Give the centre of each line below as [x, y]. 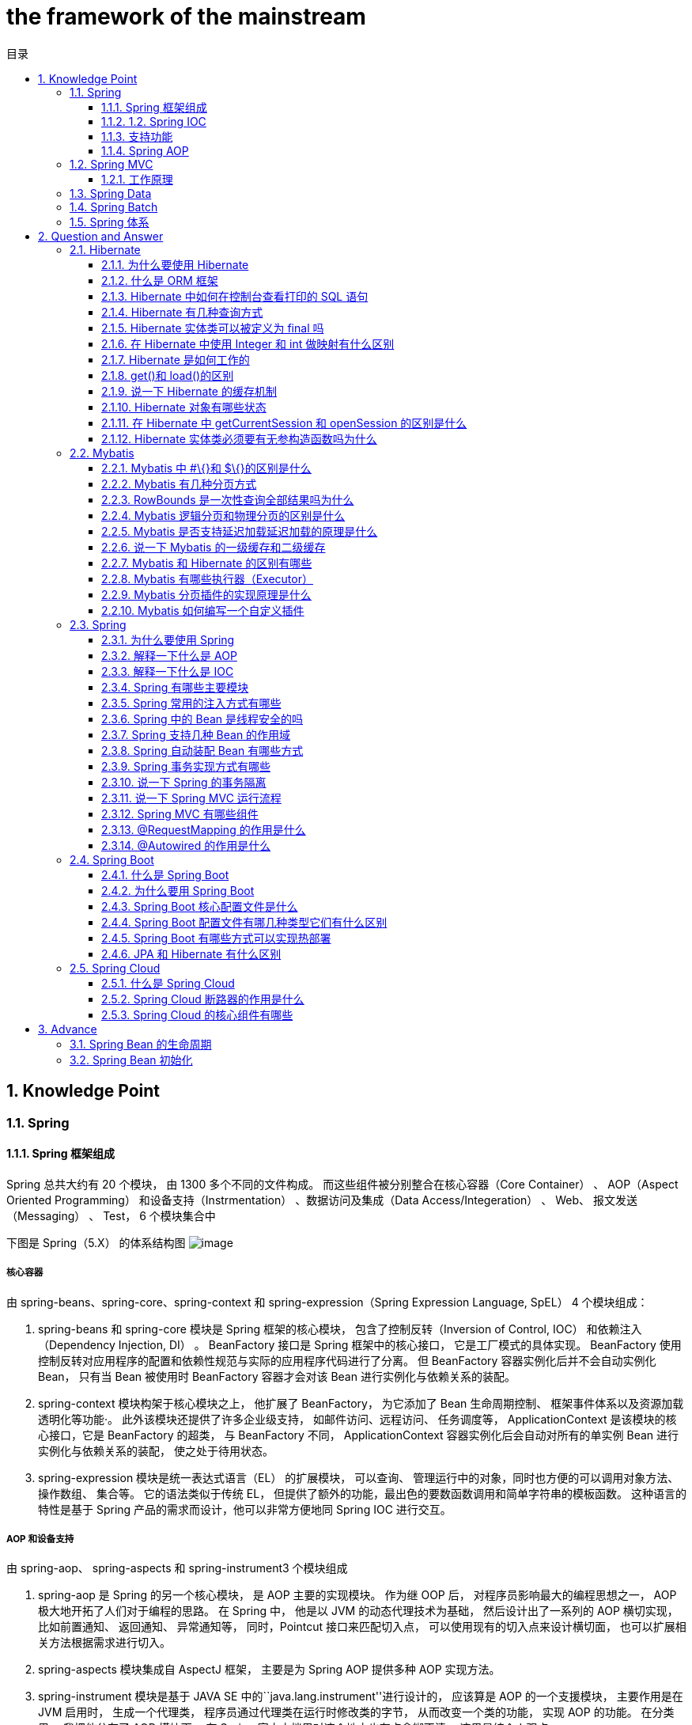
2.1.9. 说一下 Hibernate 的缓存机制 [189, 391]
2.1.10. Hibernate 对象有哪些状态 [184, 407]
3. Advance [68, 1029]
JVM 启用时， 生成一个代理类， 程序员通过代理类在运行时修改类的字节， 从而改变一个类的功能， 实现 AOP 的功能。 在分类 [356, 1712]
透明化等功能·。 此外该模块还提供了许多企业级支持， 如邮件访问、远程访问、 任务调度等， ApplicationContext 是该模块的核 [357, 1419]
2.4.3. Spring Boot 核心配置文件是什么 [200, 906]
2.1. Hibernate [105, 249]
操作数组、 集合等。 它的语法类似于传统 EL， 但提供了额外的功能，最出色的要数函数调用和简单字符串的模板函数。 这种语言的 [363, 1493]
